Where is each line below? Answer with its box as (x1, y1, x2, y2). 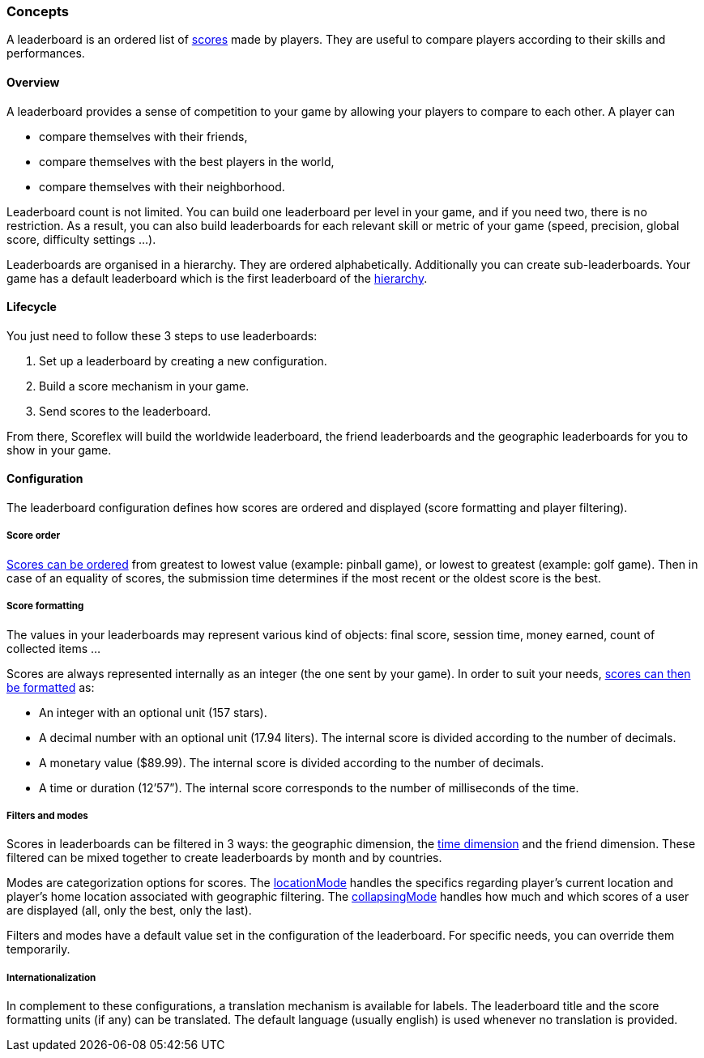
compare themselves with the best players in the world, (39, 154, 335, 169)
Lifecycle (6, 300, 57, 314)
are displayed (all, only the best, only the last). (6, 903, 252, 918)
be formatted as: (6, 680, 95, 694)
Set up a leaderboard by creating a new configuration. (39, 353, 327, 368)
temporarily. (6, 942, 70, 957)
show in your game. (6, 442, 112, 457)
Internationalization (6, 971, 96, 983)
